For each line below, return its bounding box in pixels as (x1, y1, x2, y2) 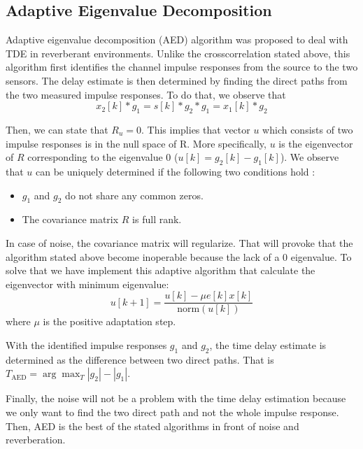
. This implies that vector (141, 122, 250, 136)
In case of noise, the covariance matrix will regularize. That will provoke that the (6, 235, 353, 250)
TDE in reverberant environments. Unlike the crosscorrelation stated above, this (6, 45, 350, 60)
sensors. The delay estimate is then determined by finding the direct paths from (6, 73, 348, 87)
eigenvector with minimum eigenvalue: (6, 276, 169, 291)
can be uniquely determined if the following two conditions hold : (36, 164, 315, 178)
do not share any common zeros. (65, 187, 204, 202)
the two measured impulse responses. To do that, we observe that (6, 87, 286, 101)
